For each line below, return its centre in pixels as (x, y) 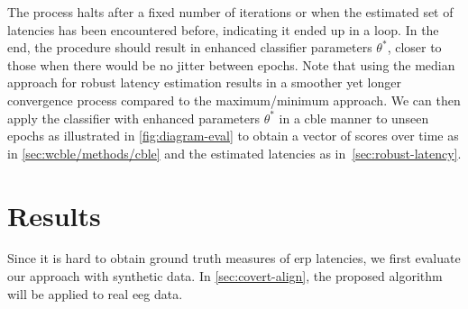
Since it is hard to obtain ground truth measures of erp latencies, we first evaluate (234, 258)
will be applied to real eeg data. (95, 293)
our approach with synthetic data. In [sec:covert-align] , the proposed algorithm (225, 276)
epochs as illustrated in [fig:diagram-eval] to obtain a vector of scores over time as (233, 136)
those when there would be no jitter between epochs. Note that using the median (231, 64)
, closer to (414, 47)
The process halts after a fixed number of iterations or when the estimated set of (230, 12)
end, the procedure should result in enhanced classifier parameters (190, 47)
